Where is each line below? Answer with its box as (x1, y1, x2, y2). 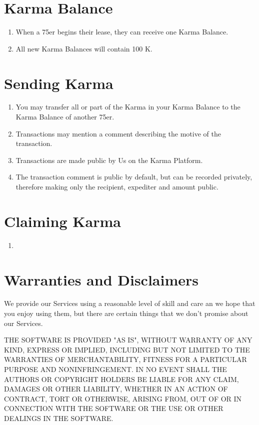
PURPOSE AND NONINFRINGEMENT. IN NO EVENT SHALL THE (4, 364, 227, 374)
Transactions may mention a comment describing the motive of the (15, 128, 221, 138)
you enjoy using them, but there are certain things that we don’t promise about (4, 308, 248, 318)
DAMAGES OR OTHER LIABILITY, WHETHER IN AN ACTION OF (4, 383, 228, 394)
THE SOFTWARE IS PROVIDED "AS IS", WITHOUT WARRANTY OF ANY (4, 334, 252, 345)
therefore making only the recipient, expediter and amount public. (15, 181, 218, 191)
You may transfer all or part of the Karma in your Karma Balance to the (15, 101, 240, 112)
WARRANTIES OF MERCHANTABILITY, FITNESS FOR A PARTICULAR (4, 354, 247, 364)
